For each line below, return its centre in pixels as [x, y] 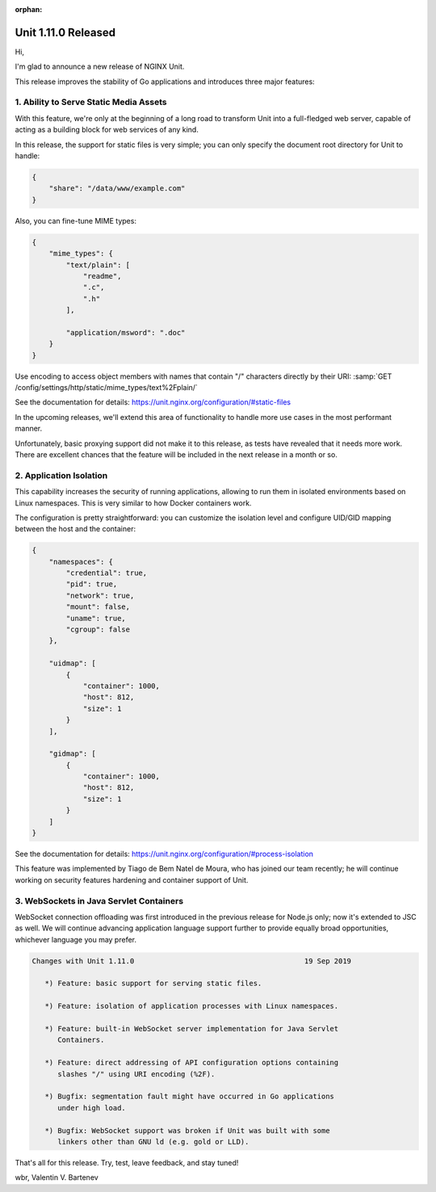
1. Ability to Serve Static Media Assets [91, 103]
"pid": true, [92, 584]
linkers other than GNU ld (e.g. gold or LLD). [153, 1142]
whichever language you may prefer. [76, 939]
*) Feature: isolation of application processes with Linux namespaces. [192, 1006]
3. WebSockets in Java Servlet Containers [99, 900]
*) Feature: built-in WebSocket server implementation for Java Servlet [192, 1029]
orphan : [29, 9]
